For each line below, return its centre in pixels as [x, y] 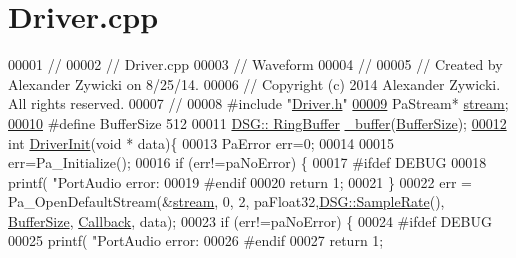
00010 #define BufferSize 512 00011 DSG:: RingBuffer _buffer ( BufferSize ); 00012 [257, 122]
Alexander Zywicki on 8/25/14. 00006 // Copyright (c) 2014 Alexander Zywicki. [254, 83]
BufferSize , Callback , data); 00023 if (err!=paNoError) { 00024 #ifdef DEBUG [250, 220]
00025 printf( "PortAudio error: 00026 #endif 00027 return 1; [196, 240]
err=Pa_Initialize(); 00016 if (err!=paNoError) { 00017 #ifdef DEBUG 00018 [247, 162]
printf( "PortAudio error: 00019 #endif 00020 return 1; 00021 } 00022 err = [240, 181]
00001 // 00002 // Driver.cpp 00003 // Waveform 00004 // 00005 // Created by [255, 64]
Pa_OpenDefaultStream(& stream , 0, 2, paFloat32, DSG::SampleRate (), [226, 201]
